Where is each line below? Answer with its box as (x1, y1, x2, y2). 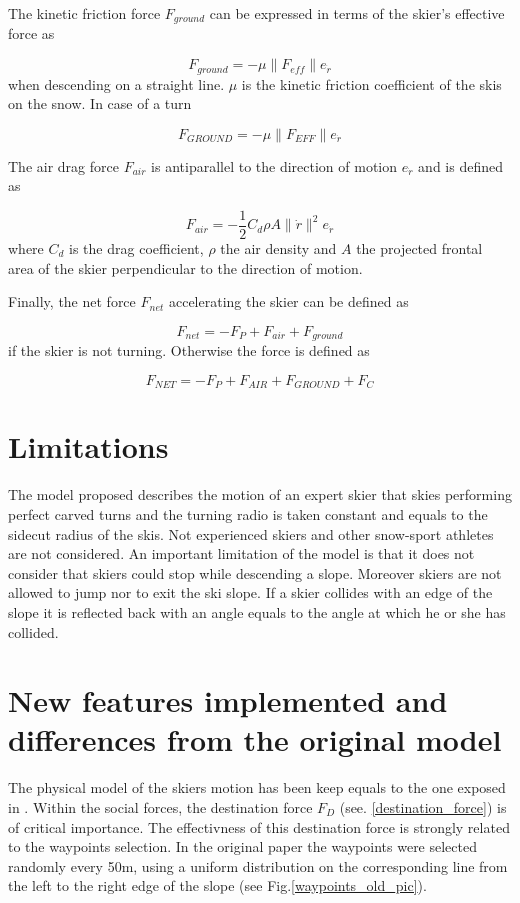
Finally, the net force (8, 291, 136, 312)
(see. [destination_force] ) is (339, 797, 507, 817)
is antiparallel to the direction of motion (151, 155, 398, 176)
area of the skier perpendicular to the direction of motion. (8, 257, 363, 278)
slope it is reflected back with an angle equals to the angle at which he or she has (8, 601, 506, 622)
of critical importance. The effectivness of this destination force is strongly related (8, 816, 510, 837)
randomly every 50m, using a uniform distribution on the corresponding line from (8, 855, 508, 876)
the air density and (220, 237, 337, 258)
